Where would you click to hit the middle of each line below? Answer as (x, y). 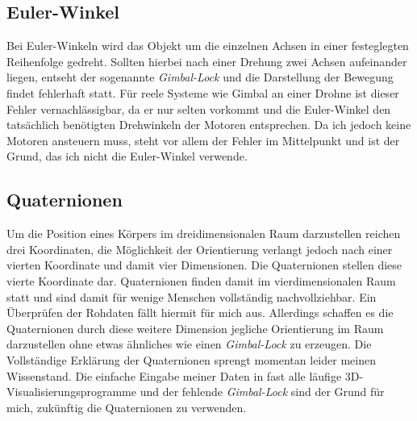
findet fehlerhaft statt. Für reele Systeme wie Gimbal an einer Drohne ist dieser (203, 92)
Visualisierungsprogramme (71, 392)
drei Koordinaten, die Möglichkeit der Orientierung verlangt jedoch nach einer (200, 249)
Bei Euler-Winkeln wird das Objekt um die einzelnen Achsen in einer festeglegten (208, 46)
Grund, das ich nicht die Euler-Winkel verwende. (127, 156)
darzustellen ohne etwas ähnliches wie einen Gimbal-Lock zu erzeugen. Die (189, 344)
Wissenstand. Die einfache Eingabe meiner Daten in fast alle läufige (174, 375)
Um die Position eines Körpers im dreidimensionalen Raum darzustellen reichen (204, 233)
